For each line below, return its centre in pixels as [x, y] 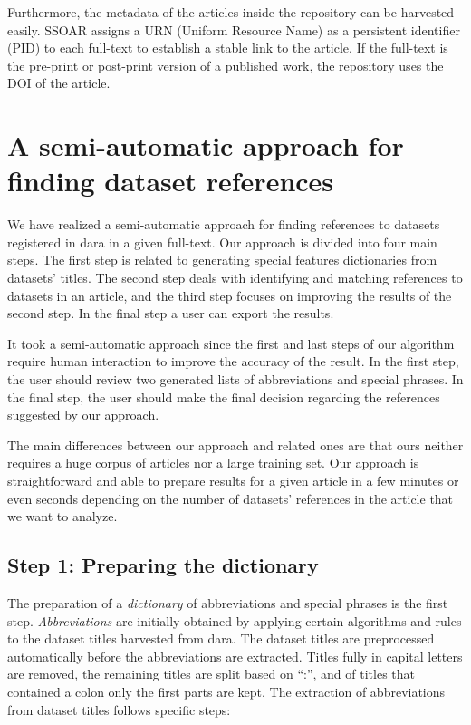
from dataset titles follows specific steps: [119, 709]
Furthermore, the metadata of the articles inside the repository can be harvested [231, 12]
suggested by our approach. [83, 415]
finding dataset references [171, 181]
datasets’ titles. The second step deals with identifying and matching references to [235, 278]
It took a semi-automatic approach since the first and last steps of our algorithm [231, 343]
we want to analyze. [62, 516]
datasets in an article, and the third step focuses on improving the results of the [230, 295]
